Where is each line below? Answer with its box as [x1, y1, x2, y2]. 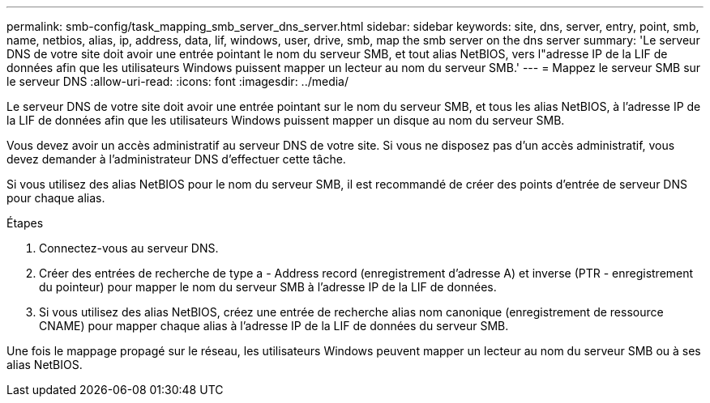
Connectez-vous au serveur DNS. [39, 241, 219, 255]
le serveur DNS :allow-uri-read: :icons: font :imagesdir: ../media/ [6, 74, 349, 88]
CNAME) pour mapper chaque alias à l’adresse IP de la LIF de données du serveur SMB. [39, 319, 509, 333]
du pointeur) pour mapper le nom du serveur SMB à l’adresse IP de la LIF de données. [39, 280, 497, 294]
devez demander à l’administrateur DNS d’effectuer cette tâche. [6, 152, 346, 166]
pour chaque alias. [6, 191, 105, 205]
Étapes [6, 216, 44, 230]
